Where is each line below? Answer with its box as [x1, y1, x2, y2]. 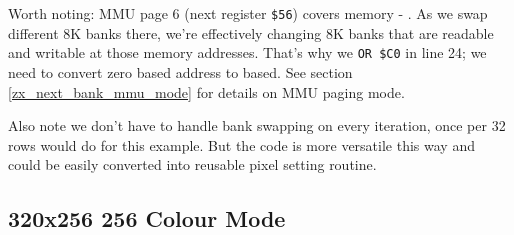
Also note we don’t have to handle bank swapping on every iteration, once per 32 [8, 115, 506, 136]
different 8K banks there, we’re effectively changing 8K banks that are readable [8, 22, 494, 43]
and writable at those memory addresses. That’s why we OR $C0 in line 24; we [8, 42, 487, 63]
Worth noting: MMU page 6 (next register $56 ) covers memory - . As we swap [8, 3, 488, 23]
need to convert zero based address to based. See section [8, 61, 353, 82]
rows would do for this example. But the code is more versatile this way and [8, 134, 475, 155]
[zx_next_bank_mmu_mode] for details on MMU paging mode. [8, 81, 405, 102]
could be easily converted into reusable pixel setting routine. [8, 154, 377, 175]
